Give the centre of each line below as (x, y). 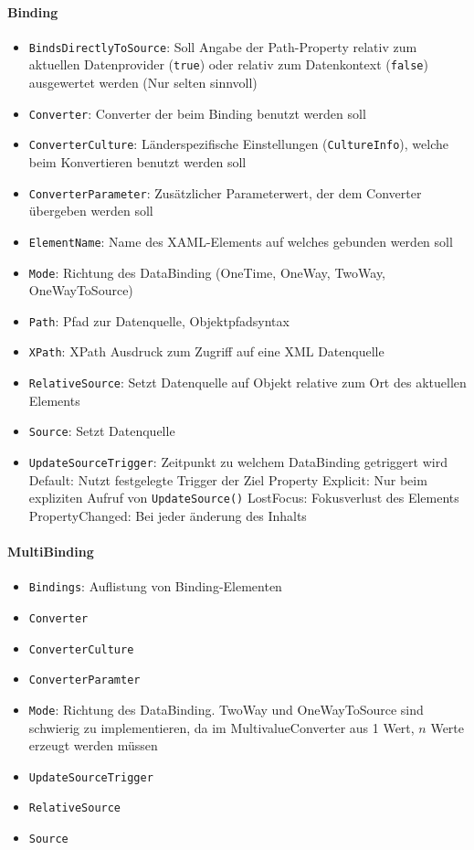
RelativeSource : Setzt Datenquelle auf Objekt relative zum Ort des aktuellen (248, 382)
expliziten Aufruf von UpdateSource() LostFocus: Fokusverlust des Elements (244, 498)
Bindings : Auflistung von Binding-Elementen (155, 586)
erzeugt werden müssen (93, 745)
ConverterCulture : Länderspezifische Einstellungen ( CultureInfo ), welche (238, 144)
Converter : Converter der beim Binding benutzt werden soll (197, 113)
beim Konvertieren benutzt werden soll (137, 162)
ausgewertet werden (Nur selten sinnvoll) (143, 83)
